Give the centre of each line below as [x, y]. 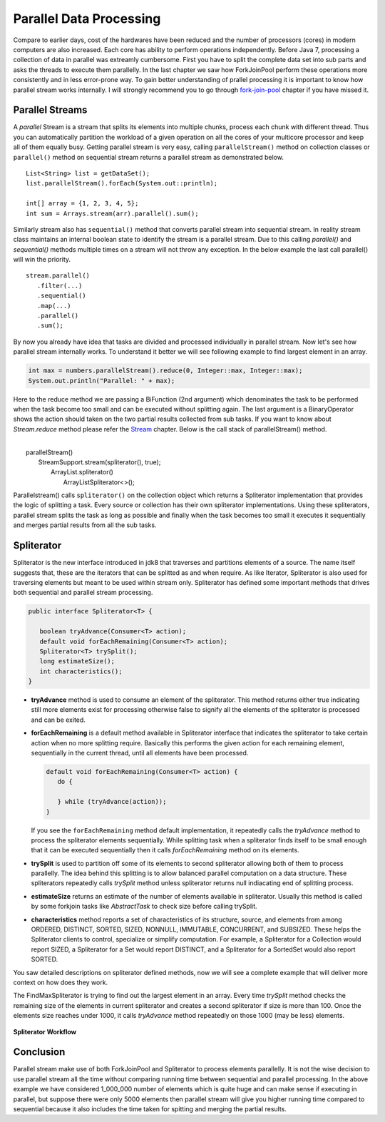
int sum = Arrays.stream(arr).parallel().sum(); [112, 213]
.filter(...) [60, 286]
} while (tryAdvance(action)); [112, 802]
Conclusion [39, 1052]
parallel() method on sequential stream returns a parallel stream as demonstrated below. [149, 157]
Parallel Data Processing [87, 19]
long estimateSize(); [77, 661]
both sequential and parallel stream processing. [83, 593]
